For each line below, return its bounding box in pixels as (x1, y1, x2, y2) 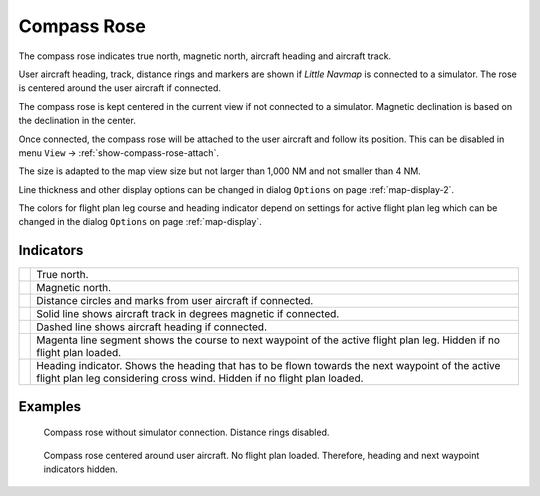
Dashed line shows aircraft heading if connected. (36, 320, 268, 334)
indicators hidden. (43, 463, 119, 475)
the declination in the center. (18, 115, 137, 127)
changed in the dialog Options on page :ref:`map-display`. (18, 216, 262, 228)
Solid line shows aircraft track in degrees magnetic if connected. (36, 307, 340, 321)
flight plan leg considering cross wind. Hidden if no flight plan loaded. (36, 371, 364, 385)
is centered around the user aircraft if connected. (18, 82, 222, 94)
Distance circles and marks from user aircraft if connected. (36, 294, 314, 308)
